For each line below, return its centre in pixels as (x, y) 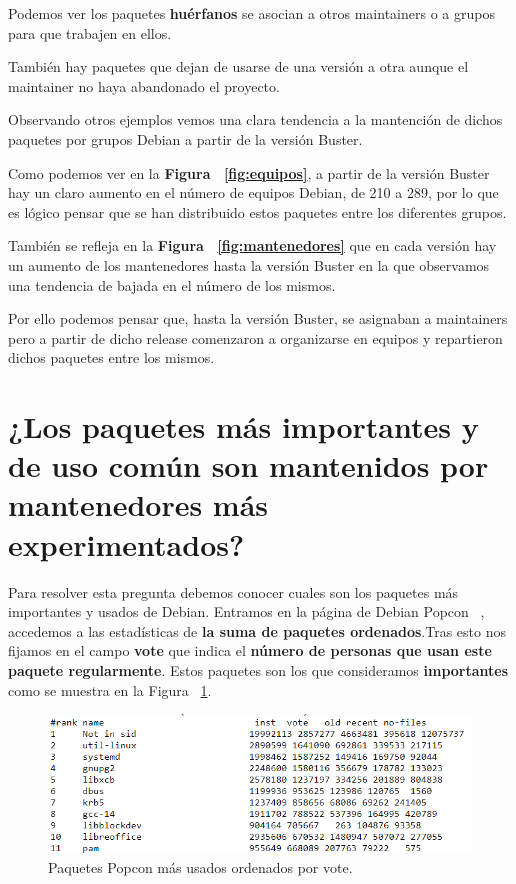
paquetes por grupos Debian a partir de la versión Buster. (185, 138)
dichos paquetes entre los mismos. (111, 357)
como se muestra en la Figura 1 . (110, 689)
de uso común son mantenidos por (248, 465)
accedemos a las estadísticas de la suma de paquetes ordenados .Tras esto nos (257, 630)
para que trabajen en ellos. (90, 32)
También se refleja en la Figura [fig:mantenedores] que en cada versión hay (252, 245)
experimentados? (126, 543)
